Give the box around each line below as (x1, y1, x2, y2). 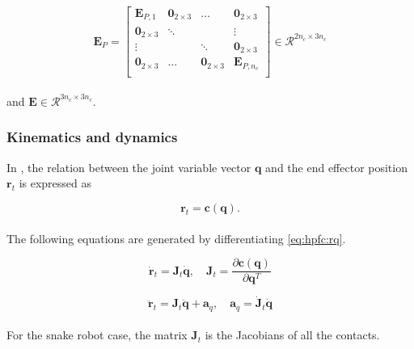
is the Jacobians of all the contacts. (205, 326, 380, 343)
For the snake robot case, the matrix (6, 326, 188, 343)
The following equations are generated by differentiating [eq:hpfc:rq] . (6, 229, 346, 246)
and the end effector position (265, 158, 408, 175)
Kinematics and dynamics (6, 127, 178, 147)
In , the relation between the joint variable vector (6, 158, 251, 175)
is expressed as (19, 174, 92, 191)
